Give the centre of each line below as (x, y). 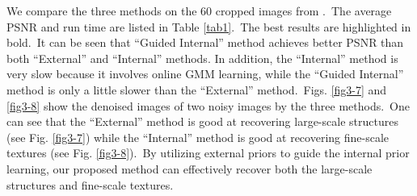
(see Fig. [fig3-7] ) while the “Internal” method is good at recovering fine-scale (198, 137)
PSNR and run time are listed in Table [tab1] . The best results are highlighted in (209, 26)
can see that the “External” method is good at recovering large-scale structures (202, 121)
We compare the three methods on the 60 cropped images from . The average (199, 10)
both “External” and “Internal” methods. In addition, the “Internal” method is (202, 58)
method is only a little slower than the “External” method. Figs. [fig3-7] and (197, 89)
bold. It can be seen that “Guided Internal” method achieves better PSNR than (205, 42)
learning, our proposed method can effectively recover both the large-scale (190, 168)
